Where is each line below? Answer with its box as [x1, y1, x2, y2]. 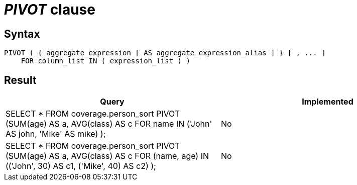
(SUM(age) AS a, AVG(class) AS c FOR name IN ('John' [6, 119, 212, 129]
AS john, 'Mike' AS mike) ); [6, 129, 106, 139]
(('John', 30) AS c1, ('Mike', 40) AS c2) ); [6, 161, 156, 171]
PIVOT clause [4, 1, 95, 18]
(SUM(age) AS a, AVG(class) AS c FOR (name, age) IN [6, 151, 209, 161]
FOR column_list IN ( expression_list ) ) [21, 57, 190, 65]
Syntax [4, 27, 40, 40]
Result [4, 73, 37, 86]
